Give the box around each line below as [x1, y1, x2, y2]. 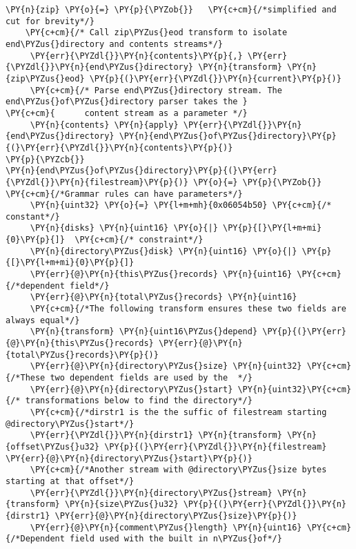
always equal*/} [6, 315, 80, 325]
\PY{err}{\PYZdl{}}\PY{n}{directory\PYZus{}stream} [30, 488, 273, 498]
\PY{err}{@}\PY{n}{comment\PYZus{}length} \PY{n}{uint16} [30, 522, 302, 532]
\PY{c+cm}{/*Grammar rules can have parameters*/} [6, 189, 243, 199]
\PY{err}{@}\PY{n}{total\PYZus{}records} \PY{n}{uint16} [30, 292, 297, 302]
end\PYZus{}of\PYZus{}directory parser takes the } [6, 97, 248, 107]
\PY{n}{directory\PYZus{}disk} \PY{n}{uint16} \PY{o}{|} [30, 246, 297, 256]
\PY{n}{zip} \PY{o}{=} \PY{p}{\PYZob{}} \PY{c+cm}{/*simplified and [6, 5, 337, 15]
